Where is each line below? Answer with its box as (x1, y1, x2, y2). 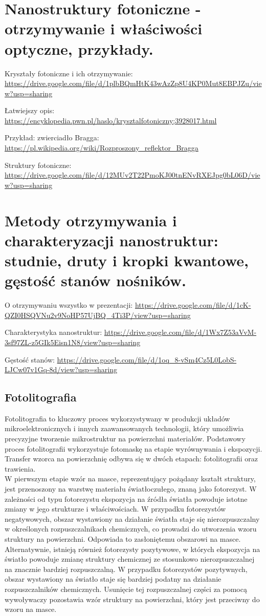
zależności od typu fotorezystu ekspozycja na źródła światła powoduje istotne (5, 493, 248, 504)
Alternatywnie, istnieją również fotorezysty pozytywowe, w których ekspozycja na (5, 543, 260, 554)
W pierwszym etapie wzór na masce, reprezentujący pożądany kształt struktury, (5, 473, 256, 484)
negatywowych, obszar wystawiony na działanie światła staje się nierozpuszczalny (5, 513, 260, 524)
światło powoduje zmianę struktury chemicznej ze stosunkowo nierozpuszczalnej (5, 554, 255, 564)
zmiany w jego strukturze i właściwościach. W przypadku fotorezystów (5, 503, 226, 514)
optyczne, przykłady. (5, 38, 153, 59)
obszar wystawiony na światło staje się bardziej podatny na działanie (5, 573, 221, 584)
